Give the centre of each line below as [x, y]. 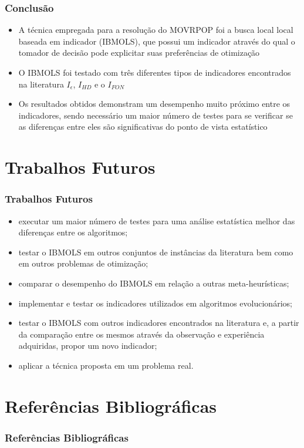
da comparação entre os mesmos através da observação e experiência [141, 334]
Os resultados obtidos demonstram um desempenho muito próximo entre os [154, 104]
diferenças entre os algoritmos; [73, 232]
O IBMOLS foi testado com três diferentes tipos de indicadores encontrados [155, 72]
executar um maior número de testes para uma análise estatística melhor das [157, 220]
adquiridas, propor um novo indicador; [88, 346]
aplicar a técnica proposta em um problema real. [106, 365]
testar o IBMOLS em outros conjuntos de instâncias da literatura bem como [156, 252]
